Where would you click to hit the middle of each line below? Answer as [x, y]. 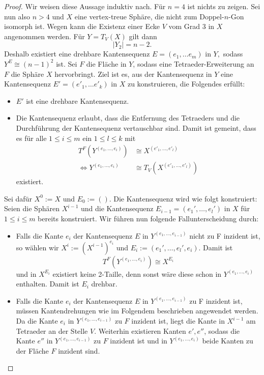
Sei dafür [18, 198]
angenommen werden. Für [45, 36]
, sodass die [222, 330]
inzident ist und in [139, 341]
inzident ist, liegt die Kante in [178, 321]
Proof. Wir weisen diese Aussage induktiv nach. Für [85, 6]
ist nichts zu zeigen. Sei [224, 6]
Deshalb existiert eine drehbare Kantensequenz [77, 54]
